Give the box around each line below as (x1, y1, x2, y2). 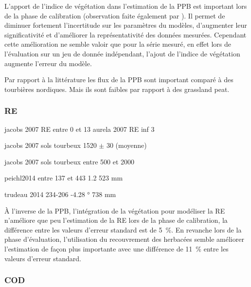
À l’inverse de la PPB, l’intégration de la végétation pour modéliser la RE (4, 205, 225, 215)
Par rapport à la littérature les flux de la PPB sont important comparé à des (4, 74, 233, 85)
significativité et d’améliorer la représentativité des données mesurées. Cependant (4, 29, 247, 39)
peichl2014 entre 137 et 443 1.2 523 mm (4, 173, 123, 183)
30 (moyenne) (106, 140, 147, 150)
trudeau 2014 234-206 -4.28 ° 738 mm (4, 189, 116, 199)
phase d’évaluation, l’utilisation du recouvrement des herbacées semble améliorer (4, 234, 244, 244)
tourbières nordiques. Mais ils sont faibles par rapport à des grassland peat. (4, 84, 230, 94)
